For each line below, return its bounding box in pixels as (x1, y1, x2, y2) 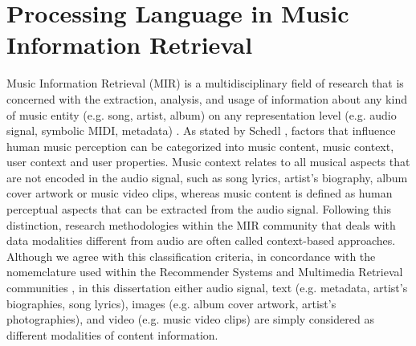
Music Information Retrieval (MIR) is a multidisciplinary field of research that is (6, 75, 404, 92)
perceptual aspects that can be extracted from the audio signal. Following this (6, 201, 391, 218)
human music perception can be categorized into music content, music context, (6, 137, 394, 154)
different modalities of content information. (6, 326, 218, 343)
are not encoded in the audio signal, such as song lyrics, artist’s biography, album (6, 169, 408, 185)
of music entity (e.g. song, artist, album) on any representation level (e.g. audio (6, 106, 397, 123)
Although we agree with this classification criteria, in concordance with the (6, 247, 376, 264)
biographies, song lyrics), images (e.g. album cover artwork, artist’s (6, 295, 336, 311)
